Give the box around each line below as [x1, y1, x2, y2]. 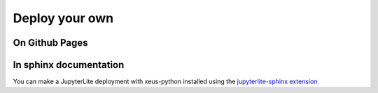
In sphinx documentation [13, 59, 125, 71]
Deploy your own [13, 10, 114, 26]
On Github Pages [13, 37, 88, 49]
